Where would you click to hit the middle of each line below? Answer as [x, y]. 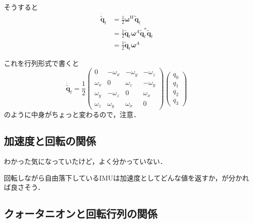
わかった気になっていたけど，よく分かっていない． [85, 161]
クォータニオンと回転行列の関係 [81, 213]
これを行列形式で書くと [41, 63]
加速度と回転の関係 [50, 141]
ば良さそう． [24, 187]
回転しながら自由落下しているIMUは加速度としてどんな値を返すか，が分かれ [126, 177]
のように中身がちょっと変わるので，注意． [72, 114]
